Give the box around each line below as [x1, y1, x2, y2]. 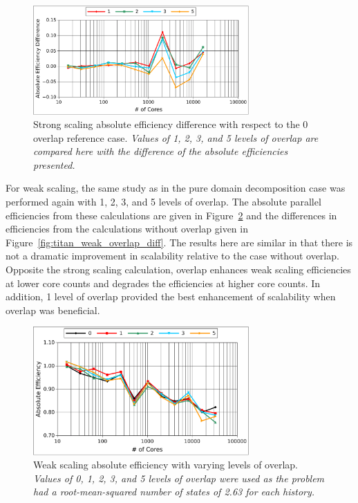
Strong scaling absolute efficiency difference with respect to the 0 [33, 117, 308, 131]
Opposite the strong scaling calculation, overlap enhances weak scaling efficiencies [6, 262, 351, 277]
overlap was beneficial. [6, 302, 100, 317]
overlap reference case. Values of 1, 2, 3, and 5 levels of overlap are [33, 130, 319, 145]
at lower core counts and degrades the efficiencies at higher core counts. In [6, 275, 321, 290]
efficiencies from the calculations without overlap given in [6, 221, 248, 236]
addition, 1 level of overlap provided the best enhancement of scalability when [6, 289, 336, 304]
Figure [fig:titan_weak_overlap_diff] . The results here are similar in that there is [6, 235, 353, 249]
